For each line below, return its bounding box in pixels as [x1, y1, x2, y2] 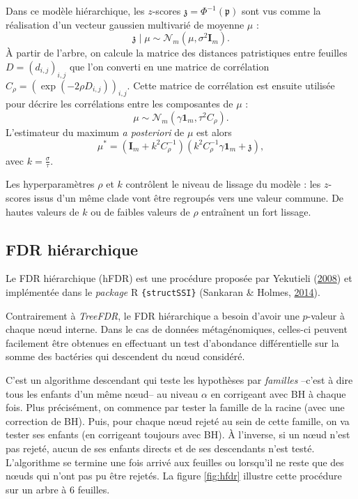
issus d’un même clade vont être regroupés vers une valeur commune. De [33, 190, 344, 204]
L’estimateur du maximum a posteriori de [6, 124, 185, 139]
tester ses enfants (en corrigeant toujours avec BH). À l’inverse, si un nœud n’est [6, 427, 350, 442]
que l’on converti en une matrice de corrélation [69, 59, 270, 73]
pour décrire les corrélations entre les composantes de [6, 96, 233, 111]
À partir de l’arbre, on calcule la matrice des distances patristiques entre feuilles [6, 45, 348, 60]
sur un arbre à [6, 482, 67, 496]
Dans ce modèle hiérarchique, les [6, 3, 145, 17]
